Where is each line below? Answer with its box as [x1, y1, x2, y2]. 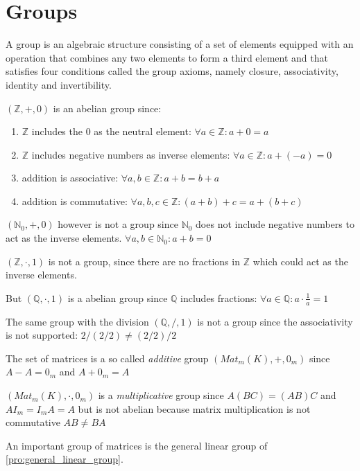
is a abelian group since [67, 290, 168, 305]
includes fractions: [180, 290, 257, 305]
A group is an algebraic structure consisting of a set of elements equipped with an [6, 37, 354, 51]
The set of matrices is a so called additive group [6, 350, 209, 365]
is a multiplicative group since [98, 388, 224, 402]
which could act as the [252, 254, 348, 268]
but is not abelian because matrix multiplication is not [78, 401, 311, 416]
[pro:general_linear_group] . [6, 452, 123, 466]
